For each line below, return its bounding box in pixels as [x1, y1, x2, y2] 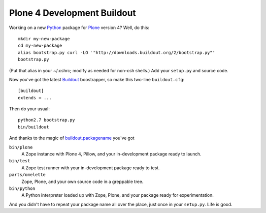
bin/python [9, 185, 35, 191]
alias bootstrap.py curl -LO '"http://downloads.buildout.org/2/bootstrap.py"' [18, 50, 215, 55]
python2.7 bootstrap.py [18, 117, 75, 123]
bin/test [9, 158, 31, 164]
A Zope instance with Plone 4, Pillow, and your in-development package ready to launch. [21, 151, 201, 157]
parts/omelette [9, 172, 46, 178]
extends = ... [18, 95, 52, 100]
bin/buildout [18, 124, 49, 130]
